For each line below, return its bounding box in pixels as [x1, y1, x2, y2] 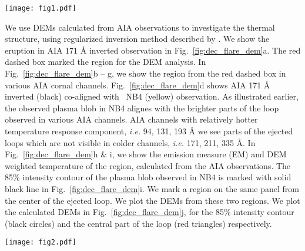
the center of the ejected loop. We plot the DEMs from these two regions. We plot [5, 194, 300, 206]
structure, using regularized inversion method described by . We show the [5, 32, 270, 45]
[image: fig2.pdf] [5, 238, 76, 247]
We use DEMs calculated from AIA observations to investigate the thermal [5, 21, 275, 33]
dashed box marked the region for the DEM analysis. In [5, 55, 206, 68]
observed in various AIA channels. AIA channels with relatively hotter [5, 113, 258, 125]
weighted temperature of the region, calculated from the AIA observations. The [5, 159, 291, 171]
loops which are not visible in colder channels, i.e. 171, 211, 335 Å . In [5, 136, 256, 148]
